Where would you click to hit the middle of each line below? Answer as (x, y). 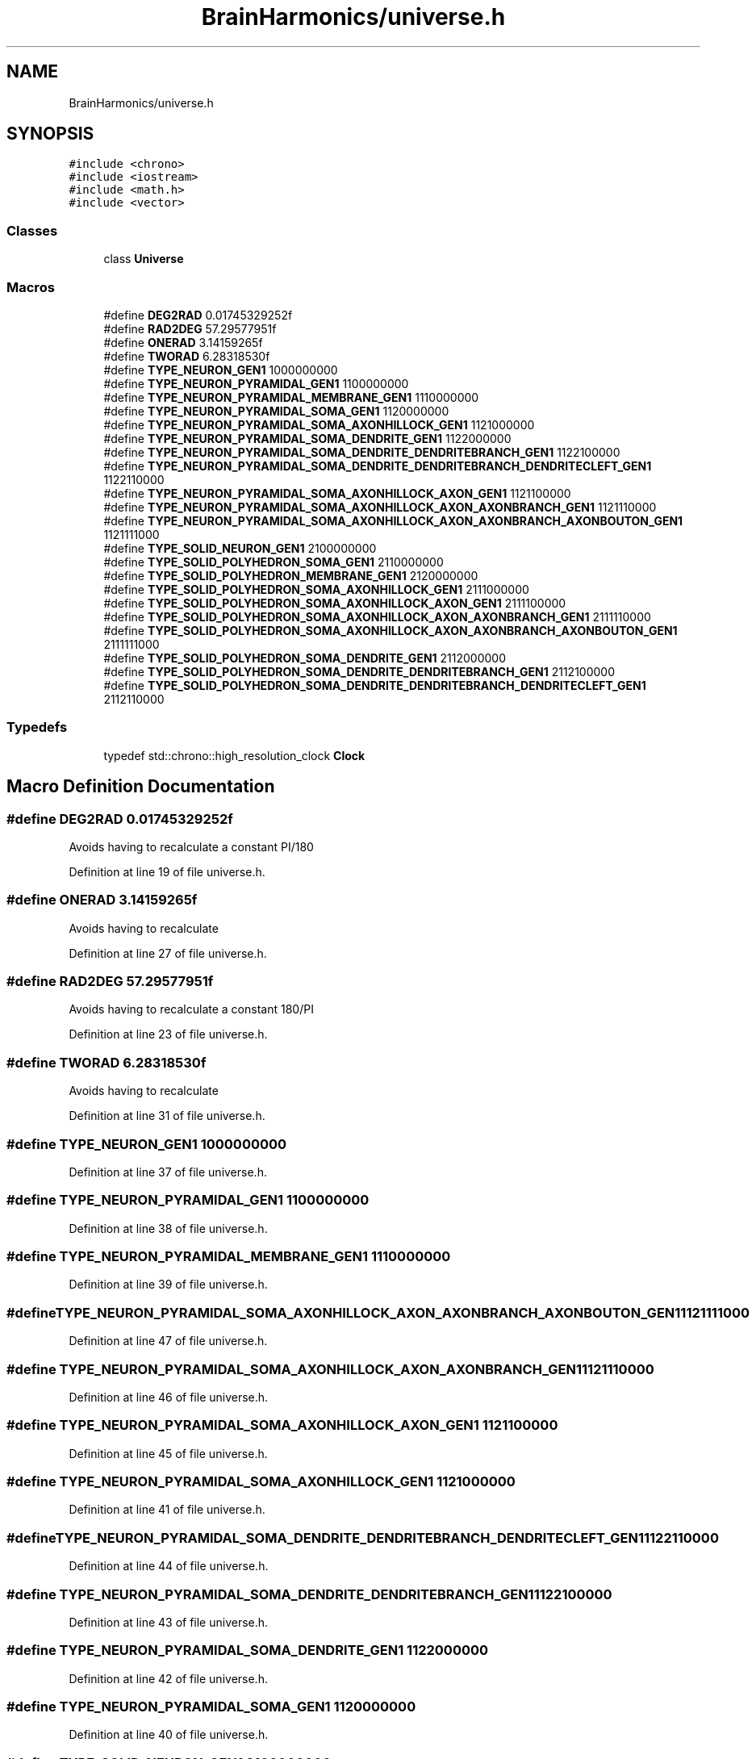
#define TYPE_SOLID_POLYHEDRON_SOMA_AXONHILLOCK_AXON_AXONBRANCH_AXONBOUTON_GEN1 (391, 630)
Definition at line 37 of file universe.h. (168, 1172)
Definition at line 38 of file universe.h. (168, 1228)
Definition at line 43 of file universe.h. (169, 1622)
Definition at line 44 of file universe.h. (169, 1566)
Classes (32, 230)
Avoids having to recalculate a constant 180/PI (191, 1009)
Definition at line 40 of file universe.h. (169, 1735)
